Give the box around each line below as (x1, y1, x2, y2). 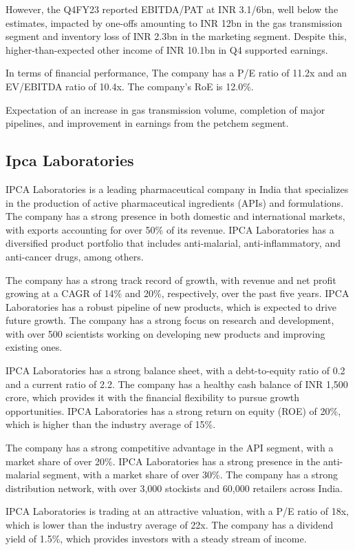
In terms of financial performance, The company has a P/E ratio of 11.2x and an (6, 65, 347, 80)
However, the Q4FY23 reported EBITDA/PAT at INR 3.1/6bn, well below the (6, 2, 338, 16)
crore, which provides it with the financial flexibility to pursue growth (6, 390, 299, 405)
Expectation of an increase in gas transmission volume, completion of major (6, 102, 325, 116)
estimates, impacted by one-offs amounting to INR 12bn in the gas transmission (6, 15, 343, 30)
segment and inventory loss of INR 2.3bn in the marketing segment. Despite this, (6, 29, 347, 43)
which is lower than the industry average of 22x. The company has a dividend (6, 518, 334, 532)
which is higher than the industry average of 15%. (6, 417, 216, 431)
